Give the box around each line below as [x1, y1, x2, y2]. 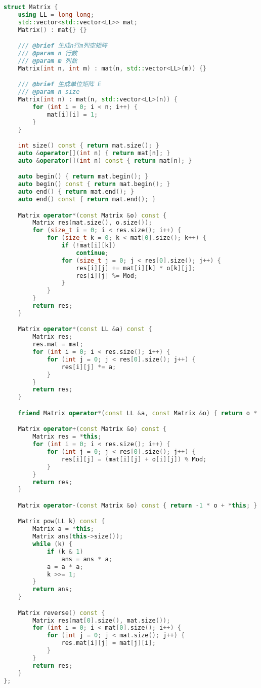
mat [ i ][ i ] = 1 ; [47, 111, 98, 118]
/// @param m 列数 [18, 57, 77, 64]
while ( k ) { [32, 540, 73, 548]
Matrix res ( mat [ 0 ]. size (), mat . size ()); [32, 617, 170, 624]
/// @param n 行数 [18, 50, 77, 57]
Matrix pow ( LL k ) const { [18, 518, 105, 525]
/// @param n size [18, 88, 80, 96]
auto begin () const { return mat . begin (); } [18, 180, 170, 188]
